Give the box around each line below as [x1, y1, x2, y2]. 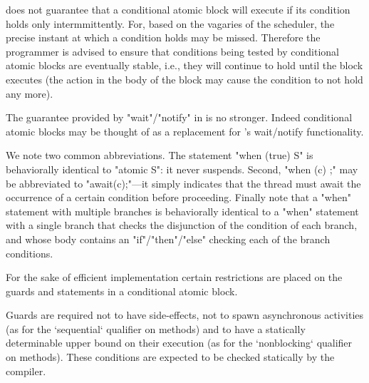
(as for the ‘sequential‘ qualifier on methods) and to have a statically [6, 321, 306, 336]
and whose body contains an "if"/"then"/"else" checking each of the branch [6, 231, 331, 246]
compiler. [6, 363, 46, 378]
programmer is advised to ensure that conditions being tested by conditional [6, 44, 340, 58]
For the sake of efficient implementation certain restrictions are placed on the [6, 270, 343, 285]
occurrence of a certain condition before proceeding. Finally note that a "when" [6, 190, 351, 205]
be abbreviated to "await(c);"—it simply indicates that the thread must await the [6, 175, 361, 190]
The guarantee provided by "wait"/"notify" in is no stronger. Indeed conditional [6, 110, 353, 125]
